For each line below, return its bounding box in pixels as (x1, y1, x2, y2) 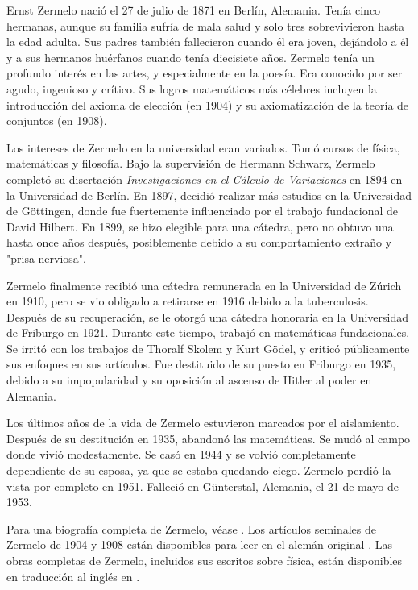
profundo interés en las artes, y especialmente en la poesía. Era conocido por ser (6, 64, 403, 81)
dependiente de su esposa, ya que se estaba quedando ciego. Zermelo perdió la (6, 462, 391, 479)
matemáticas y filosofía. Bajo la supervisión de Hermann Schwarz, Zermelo (6, 155, 375, 172)
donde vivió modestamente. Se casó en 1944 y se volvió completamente (6, 446, 356, 463)
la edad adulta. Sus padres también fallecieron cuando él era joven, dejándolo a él (6, 33, 409, 50)
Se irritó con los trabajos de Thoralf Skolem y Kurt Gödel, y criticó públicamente (6, 339, 410, 356)
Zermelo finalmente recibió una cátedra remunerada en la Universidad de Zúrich (6, 276, 402, 293)
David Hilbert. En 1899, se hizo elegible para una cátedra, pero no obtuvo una (6, 218, 394, 235)
